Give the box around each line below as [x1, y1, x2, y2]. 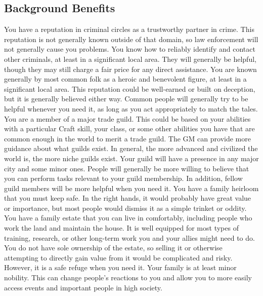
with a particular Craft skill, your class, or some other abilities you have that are [4, 123, 255, 134]
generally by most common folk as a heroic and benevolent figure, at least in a [4, 73, 247, 84]
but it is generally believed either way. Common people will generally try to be [4, 93, 248, 104]
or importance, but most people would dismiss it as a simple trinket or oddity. [4, 202, 247, 213]
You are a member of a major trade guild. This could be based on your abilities [4, 113, 251, 124]
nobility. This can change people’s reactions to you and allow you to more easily [4, 272, 252, 283]
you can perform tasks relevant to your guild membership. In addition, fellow [4, 173, 243, 183]
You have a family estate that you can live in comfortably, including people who [4, 212, 252, 223]
